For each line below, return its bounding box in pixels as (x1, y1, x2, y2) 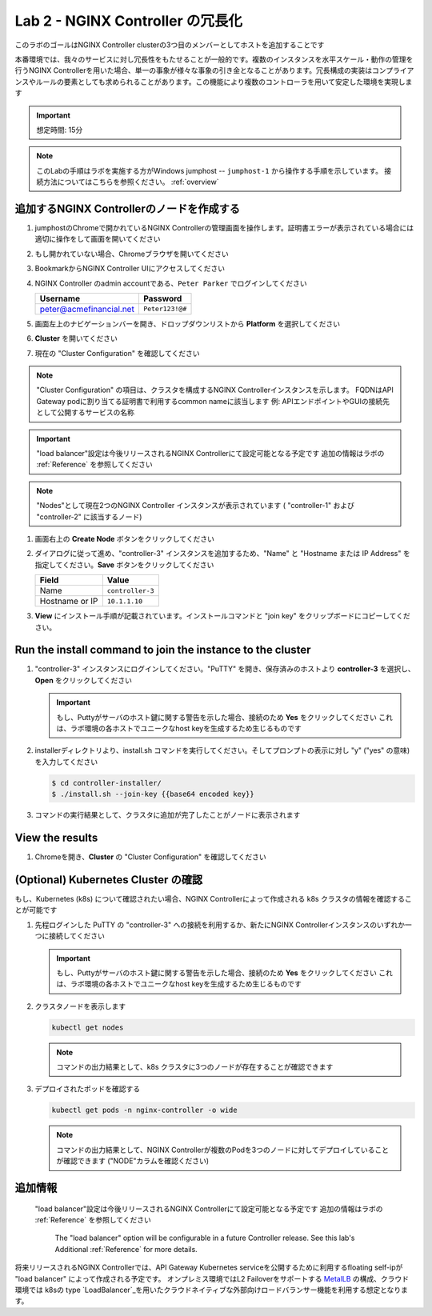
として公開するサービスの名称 (36, 408, 135, 418)
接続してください (48, 931, 106, 941)
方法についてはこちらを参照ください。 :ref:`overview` (42, 177, 219, 187)
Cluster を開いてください (34, 334, 118, 343)
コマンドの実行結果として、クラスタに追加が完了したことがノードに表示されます (34, 810, 301, 820)
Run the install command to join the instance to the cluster (14, 643, 311, 657)
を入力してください (34, 757, 98, 766)
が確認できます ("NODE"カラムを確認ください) (56, 1156, 210, 1166)
